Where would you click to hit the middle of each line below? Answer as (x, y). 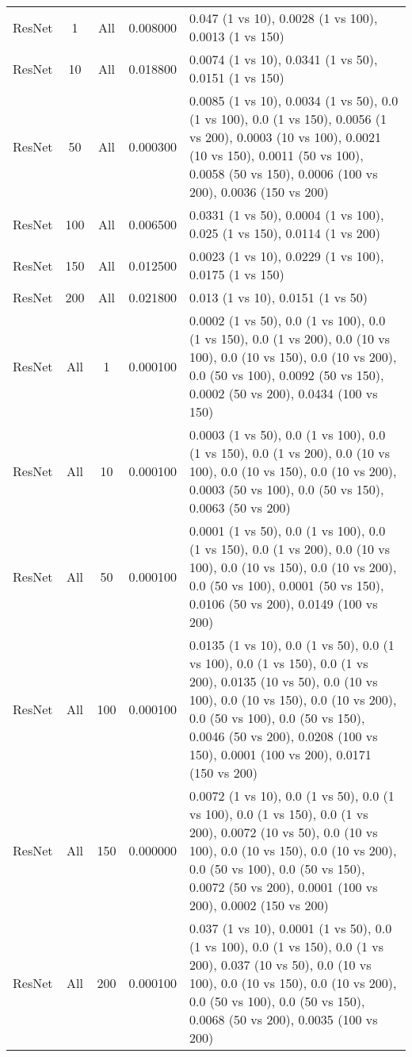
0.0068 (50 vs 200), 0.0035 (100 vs (284, 1019)
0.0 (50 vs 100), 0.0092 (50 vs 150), (287, 375)
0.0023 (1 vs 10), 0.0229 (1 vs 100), (287, 256)
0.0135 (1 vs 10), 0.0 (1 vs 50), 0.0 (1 (292, 645)
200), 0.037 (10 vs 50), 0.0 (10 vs (280, 965)
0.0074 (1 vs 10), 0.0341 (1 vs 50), (284, 59)
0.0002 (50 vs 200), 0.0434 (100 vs (284, 393)
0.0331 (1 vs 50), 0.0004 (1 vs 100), (287, 215)
